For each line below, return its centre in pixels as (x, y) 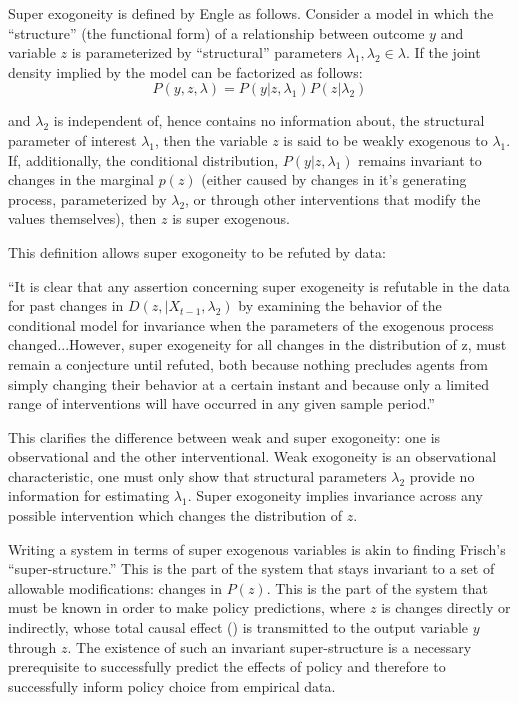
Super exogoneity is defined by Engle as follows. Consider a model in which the (251, 13)
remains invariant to (420, 159)
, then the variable (211, 139)
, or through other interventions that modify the (333, 198)
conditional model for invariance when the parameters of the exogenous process (251, 324)
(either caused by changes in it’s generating (334, 179)
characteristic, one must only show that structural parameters (197, 475)
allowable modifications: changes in (115, 587)
